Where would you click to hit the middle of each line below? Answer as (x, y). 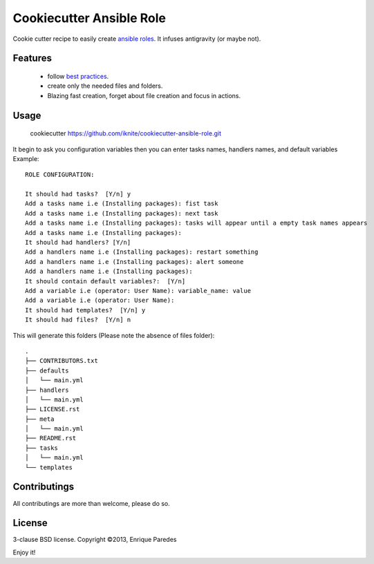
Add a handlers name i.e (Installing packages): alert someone (134, 262)
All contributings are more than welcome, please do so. (92, 503)
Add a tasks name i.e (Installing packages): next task (122, 213)
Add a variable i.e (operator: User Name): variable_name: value (138, 291)
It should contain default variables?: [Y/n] (105, 281)
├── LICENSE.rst (53, 409)
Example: (26, 158)
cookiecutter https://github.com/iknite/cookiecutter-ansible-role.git (125, 133)
